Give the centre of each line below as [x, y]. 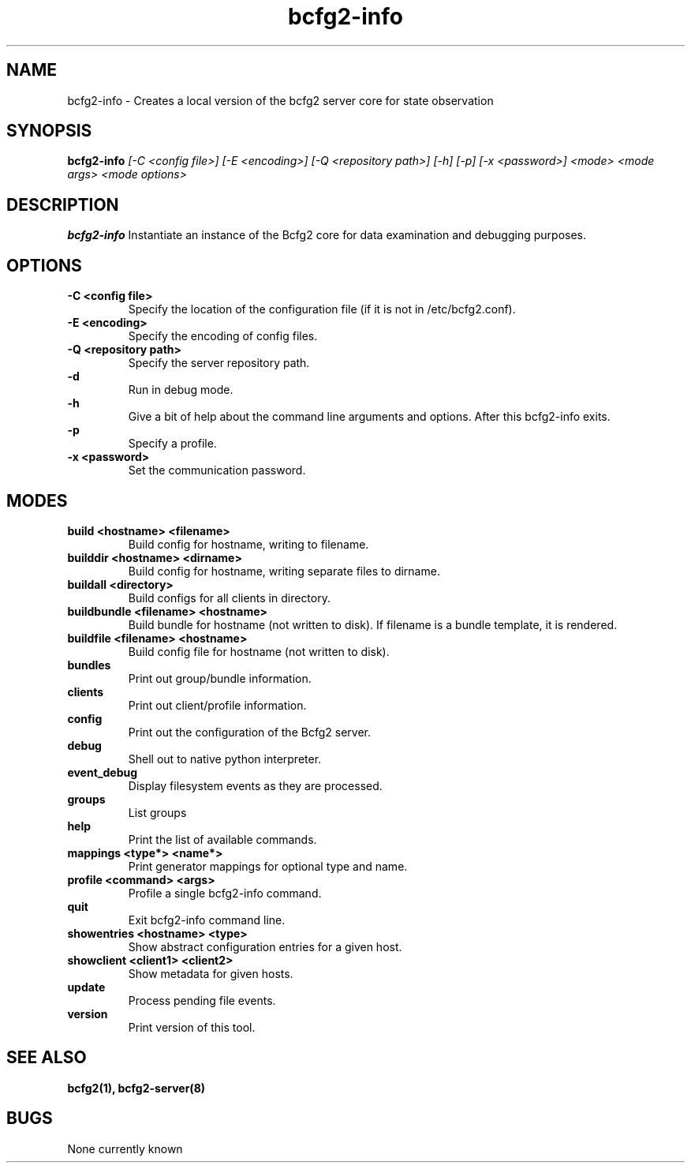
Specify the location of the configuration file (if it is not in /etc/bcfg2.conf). [322, 309]
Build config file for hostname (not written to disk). [259, 651]
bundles [89, 665]
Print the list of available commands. [222, 839]
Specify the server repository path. [219, 363]
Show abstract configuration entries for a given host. [265, 946]
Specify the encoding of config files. [223, 336]
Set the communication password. [217, 470]
